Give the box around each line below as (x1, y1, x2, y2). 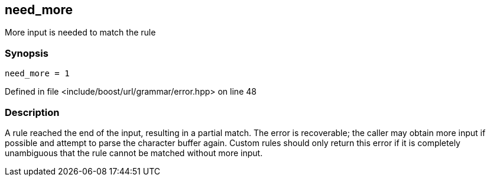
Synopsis (5, 47, 48, 59)
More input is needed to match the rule (5, 27, 156, 38)
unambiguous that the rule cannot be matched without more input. (5, 147, 263, 158)
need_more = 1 (5, 69, 70, 79)
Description (5, 106, 60, 118)
